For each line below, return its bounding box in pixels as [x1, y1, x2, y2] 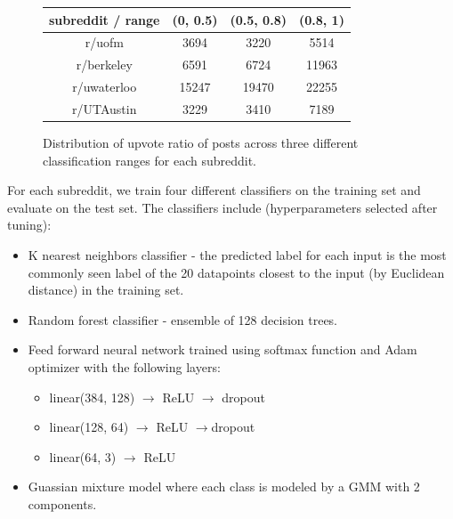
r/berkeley [76, 55, 133, 74]
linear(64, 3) [49, 447, 117, 466]
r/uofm [85, 33, 124, 52]
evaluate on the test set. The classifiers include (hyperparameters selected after [7, 198, 438, 216]
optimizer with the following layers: [28, 357, 221, 376]
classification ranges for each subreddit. [43, 150, 256, 169]
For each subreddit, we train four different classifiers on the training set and [7, 181, 421, 199]
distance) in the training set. [28, 280, 184, 299]
